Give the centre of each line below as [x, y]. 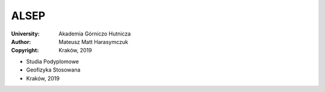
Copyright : [25, 51]
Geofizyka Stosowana [53, 70]
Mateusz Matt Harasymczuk [94, 41]
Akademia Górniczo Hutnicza [95, 34]
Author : [21, 41]
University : [26, 34]
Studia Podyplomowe [53, 61]
